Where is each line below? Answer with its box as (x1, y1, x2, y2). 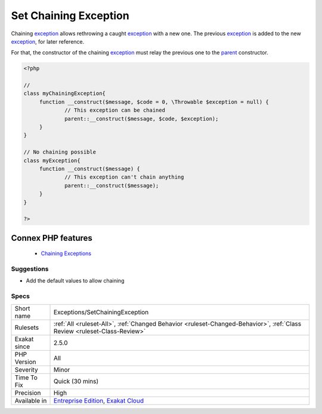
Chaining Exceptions (41, 250, 92, 257)
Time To (14, 373, 38, 382)
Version (14, 357, 36, 366)
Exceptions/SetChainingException (54, 308, 149, 316)
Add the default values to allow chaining (26, 277, 125, 284)
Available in (14, 396, 47, 404)
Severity (14, 365, 38, 373)
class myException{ (23, 157, 80, 164)
